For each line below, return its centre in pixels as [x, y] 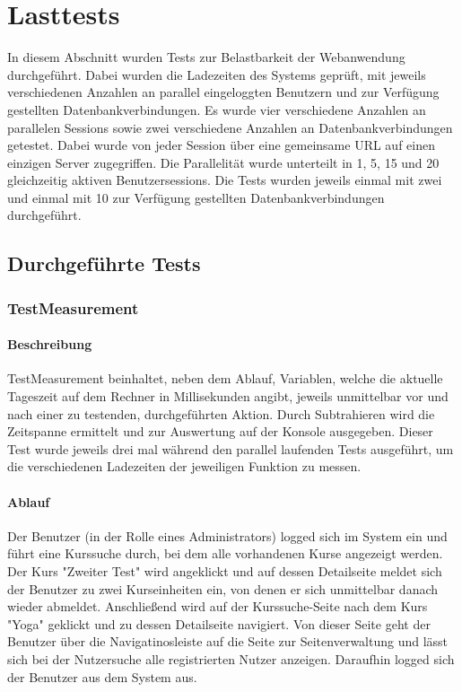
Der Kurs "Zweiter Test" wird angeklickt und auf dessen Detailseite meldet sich [225, 571]
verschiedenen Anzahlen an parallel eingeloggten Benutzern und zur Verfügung [223, 92]
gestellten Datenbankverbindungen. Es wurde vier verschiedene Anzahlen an [217, 109]
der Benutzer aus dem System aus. [102, 676]
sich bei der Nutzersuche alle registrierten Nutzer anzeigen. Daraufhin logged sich [231, 659]
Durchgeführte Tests [104, 263]
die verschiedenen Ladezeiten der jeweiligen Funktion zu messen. [184, 466]
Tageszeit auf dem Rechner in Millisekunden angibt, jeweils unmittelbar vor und [228, 396]
